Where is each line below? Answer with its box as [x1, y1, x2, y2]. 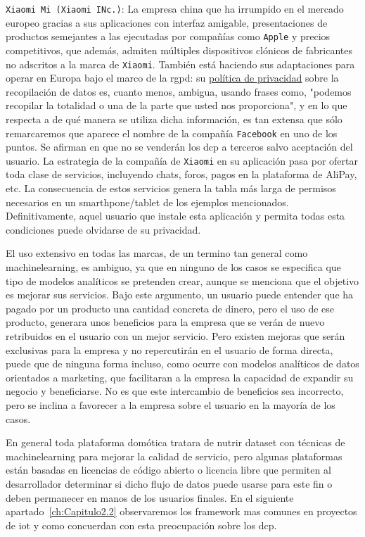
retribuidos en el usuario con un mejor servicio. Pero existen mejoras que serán [6, 328, 345, 343]
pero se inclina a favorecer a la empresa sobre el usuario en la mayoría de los [6, 397, 335, 412]
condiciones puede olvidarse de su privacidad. [6, 222, 201, 236]
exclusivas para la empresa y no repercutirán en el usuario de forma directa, [6, 342, 333, 357]
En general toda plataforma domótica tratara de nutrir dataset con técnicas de [6, 435, 345, 450]
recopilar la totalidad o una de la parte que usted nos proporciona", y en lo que [6, 98, 347, 113]
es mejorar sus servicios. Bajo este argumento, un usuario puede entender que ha [6, 287, 354, 302]
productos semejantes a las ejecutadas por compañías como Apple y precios [6, 29, 331, 44]
